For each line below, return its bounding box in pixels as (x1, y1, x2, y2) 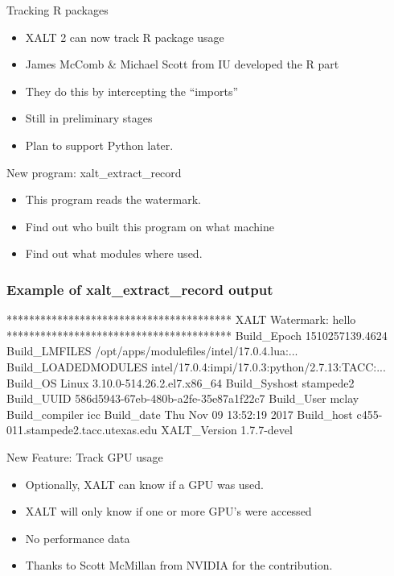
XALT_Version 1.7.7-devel (161, 421, 293, 438)
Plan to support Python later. (25, 136, 174, 153)
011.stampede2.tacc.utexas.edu (6, 421, 158, 438)
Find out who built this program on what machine (25, 218, 274, 234)
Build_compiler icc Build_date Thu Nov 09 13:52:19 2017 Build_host (6, 405, 353, 422)
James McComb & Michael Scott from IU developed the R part (25, 56, 339, 73)
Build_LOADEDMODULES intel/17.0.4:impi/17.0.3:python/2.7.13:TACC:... (6, 358, 386, 375)
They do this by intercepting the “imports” (25, 82, 239, 99)
